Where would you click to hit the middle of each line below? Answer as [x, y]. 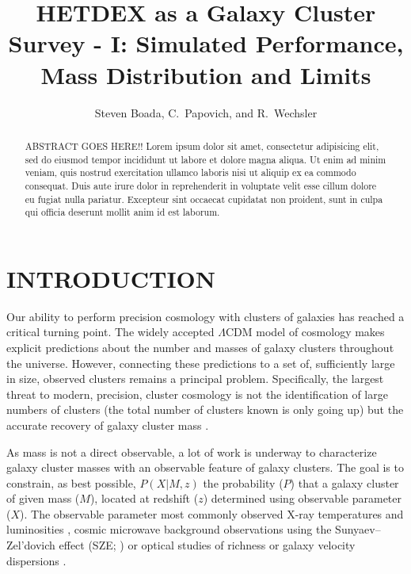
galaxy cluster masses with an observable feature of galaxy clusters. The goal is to [205, 467]
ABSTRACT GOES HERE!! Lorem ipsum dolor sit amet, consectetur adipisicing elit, [202, 145]
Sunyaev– [358, 529]
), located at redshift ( [144, 498]
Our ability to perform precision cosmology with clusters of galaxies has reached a [205, 316]
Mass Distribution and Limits [206, 74]
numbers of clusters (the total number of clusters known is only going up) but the [205, 409]
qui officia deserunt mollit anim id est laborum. [122, 212]
